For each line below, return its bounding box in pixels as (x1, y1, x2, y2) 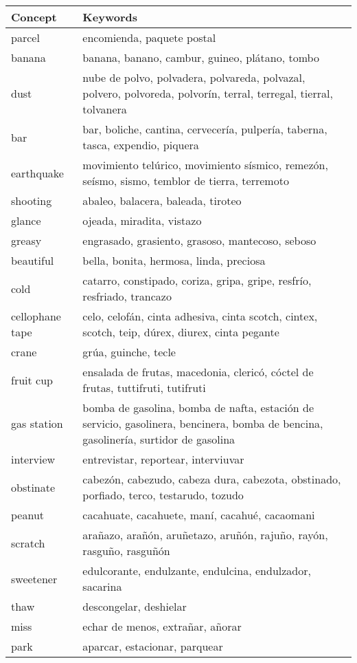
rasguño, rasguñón (82, 543, 170, 558)
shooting (11, 193, 52, 208)
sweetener (11, 570, 58, 587)
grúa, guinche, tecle (82, 344, 176, 360)
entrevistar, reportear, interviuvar (82, 451, 244, 467)
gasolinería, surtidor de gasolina (82, 431, 235, 447)
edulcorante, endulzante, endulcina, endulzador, (82, 563, 311, 578)
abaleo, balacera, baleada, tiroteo (82, 193, 242, 208)
